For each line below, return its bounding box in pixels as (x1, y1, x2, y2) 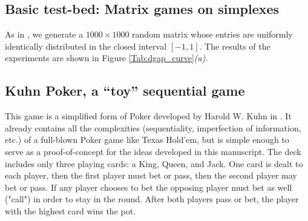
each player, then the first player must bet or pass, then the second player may (5, 169, 297, 182)
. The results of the (199, 39, 270, 52)
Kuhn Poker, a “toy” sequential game (5, 81, 245, 100)
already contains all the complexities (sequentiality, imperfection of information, (5, 121, 301, 134)
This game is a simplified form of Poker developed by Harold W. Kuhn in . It (5, 110, 292, 122)
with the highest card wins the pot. (5, 204, 136, 217)
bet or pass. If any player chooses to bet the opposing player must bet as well (5, 180, 292, 193)
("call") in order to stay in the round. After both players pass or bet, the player (5, 193, 299, 205)
